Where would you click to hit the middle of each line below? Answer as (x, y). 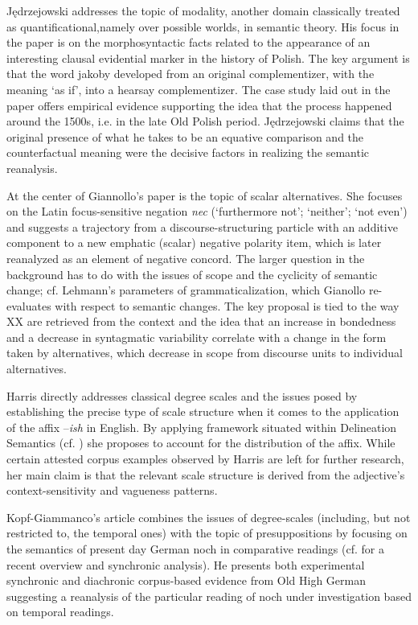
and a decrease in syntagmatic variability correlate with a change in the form (197, 337)
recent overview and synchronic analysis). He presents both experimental (186, 564)
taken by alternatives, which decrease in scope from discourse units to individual (205, 353)
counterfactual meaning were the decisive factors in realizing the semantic (188, 152)
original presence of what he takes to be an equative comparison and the (185, 136)
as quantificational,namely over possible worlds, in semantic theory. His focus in (203, 26)
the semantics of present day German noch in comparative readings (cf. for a (195, 549)
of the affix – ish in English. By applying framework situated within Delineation (202, 427)
